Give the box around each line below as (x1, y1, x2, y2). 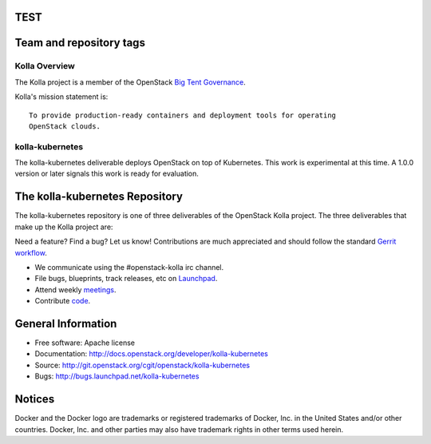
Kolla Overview (14, 61, 75, 72)
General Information (14, 316, 117, 331)
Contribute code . (34, 296, 91, 306)
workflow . (14, 248, 47, 257)
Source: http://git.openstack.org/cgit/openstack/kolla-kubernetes (34, 360, 251, 370)
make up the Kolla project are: (14, 222, 113, 232)
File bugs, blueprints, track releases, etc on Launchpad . (34, 274, 218, 283)
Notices (14, 392, 55, 406)
